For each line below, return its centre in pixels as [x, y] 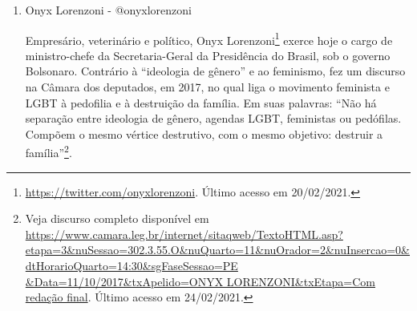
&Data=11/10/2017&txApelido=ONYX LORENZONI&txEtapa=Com [200, 281]
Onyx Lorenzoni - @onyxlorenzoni [108, 10]
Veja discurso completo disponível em [117, 218]
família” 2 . [49, 151]
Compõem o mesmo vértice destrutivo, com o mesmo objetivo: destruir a [204, 133]
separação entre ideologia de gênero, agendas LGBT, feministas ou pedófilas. [213, 118]
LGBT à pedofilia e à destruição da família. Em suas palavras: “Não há [201, 102]
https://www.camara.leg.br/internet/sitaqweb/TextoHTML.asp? [184, 234]
